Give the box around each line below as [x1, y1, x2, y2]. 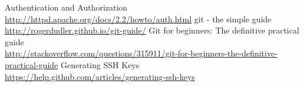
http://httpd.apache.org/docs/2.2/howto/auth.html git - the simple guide [5, 12, 272, 25]
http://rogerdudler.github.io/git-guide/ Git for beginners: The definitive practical [5, 24, 299, 36]
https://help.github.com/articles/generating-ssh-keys [5, 70, 195, 82]
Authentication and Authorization [5, 1, 128, 13]
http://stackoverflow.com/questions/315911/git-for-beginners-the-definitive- [5, 47, 277, 59]
